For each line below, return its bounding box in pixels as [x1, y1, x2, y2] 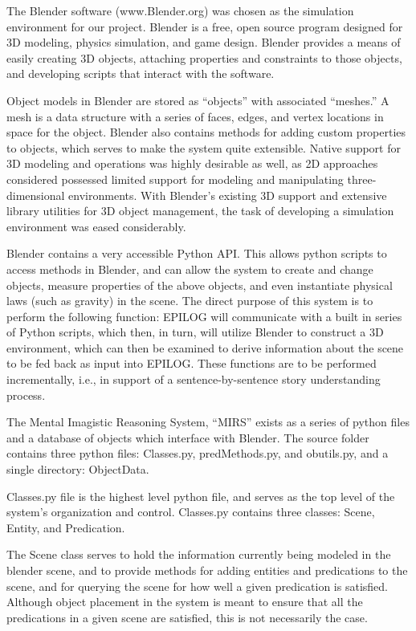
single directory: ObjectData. [6, 461, 149, 478]
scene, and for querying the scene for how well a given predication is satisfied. [6, 577, 388, 594]
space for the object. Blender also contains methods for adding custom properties [6, 124, 406, 140]
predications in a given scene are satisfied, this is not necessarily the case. [6, 609, 368, 625]
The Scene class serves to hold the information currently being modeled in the [6, 546, 391, 563]
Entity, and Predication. [6, 519, 125, 535]
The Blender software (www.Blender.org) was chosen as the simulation [6, 2, 354, 18]
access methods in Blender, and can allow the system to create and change [6, 260, 373, 277]
